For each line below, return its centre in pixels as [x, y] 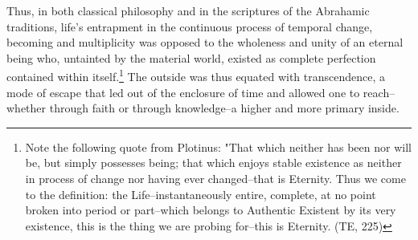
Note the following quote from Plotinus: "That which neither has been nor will [218, 146]
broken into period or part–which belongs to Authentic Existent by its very [211, 210]
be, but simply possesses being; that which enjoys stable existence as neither [213, 163]
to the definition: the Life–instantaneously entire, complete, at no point [201, 194]
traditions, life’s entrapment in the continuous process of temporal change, [190, 26]
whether [27, 108]
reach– [379, 92]
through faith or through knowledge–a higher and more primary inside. [224, 108]
